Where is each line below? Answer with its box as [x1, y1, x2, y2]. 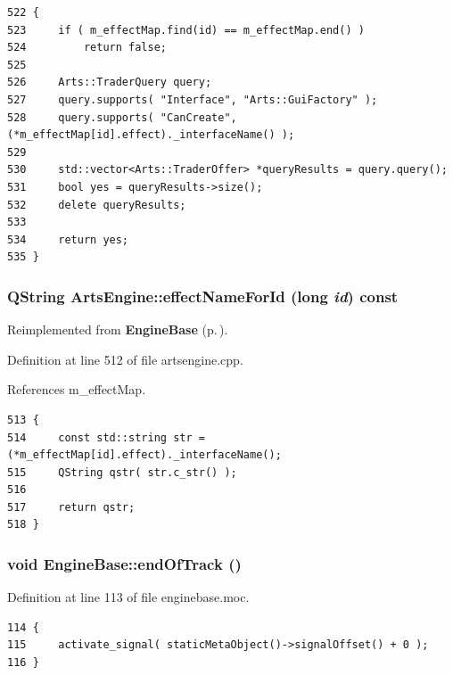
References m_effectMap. [7, 380, 146, 399]
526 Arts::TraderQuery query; [7, 76, 212, 89]
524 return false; [7, 41, 167, 54]
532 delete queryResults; [7, 198, 186, 211]
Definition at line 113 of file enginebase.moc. [7, 588, 250, 606]
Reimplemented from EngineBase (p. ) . [7, 320, 228, 339]
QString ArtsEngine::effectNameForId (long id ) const [7, 284, 399, 307]
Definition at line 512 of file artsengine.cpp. [7, 350, 243, 368]
